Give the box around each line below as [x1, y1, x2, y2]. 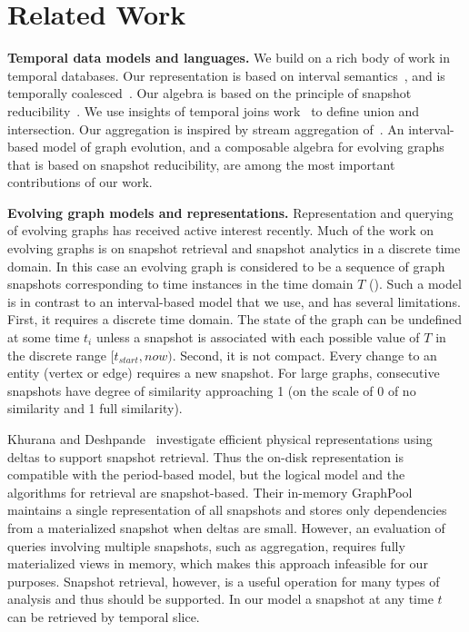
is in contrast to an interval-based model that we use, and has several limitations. [7, 291, 461, 311]
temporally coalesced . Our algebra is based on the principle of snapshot [7, 84, 412, 103]
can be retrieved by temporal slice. [7, 607, 200, 626]
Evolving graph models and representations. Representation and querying [7, 202, 454, 222]
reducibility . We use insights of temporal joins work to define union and [7, 101, 420, 120]
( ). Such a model [368, 274, 462, 293]
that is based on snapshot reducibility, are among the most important [7, 154, 395, 173]
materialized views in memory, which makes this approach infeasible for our [7, 554, 428, 573]
